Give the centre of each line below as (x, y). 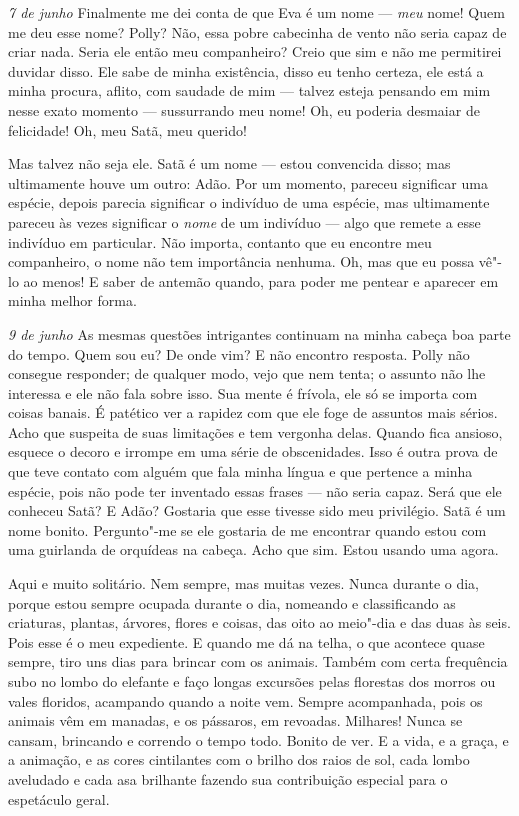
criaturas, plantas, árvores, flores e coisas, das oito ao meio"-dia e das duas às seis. (259, 622)
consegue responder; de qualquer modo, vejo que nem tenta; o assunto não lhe (247, 373)
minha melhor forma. (72, 300)
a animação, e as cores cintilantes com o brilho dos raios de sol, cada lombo (239, 759)
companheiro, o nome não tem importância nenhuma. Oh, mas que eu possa (241, 261)
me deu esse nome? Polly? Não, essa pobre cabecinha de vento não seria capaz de (257, 31)
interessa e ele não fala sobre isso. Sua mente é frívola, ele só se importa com (243, 392)
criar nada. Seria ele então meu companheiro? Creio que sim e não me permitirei (255, 51)
